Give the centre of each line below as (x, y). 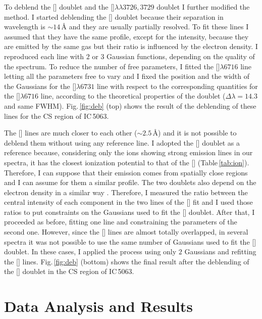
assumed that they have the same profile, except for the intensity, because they (126, 36)
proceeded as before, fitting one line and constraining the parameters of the (121, 222)
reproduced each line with (44, 56)
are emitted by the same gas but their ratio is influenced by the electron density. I (131, 46)
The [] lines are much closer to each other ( (71, 133)
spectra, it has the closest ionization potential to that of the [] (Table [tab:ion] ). (127, 162)
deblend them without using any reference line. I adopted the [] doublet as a (122, 142)
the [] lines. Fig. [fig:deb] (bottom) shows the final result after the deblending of (127, 261)
